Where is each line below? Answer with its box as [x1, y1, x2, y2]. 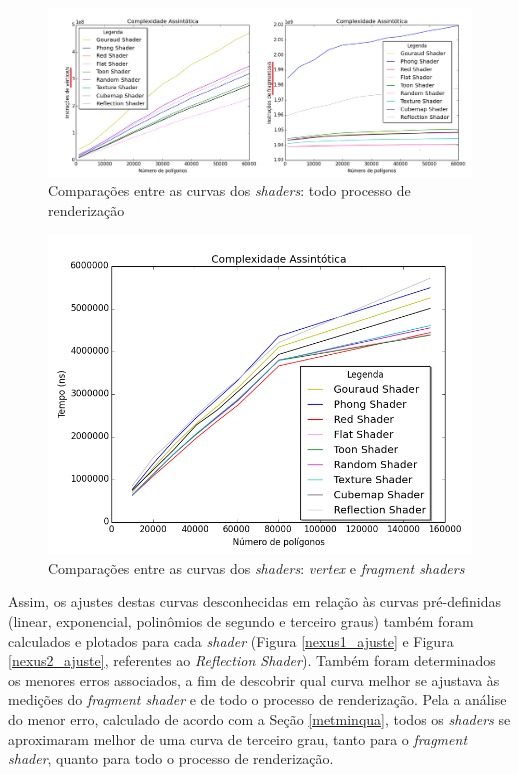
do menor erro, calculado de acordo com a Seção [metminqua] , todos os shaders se [8, 708, 511, 729]
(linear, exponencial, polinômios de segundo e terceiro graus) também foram [8, 611, 474, 632]
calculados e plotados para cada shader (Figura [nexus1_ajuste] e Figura [8, 630, 454, 651]
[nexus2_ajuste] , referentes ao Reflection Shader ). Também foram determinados [8, 650, 496, 671]
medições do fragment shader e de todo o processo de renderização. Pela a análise [8, 689, 507, 710]
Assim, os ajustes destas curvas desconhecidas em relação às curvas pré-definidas [8, 591, 502, 612]
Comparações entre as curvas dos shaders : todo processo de [48, 180, 411, 201]
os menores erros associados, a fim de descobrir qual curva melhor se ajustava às [8, 669, 500, 690]
